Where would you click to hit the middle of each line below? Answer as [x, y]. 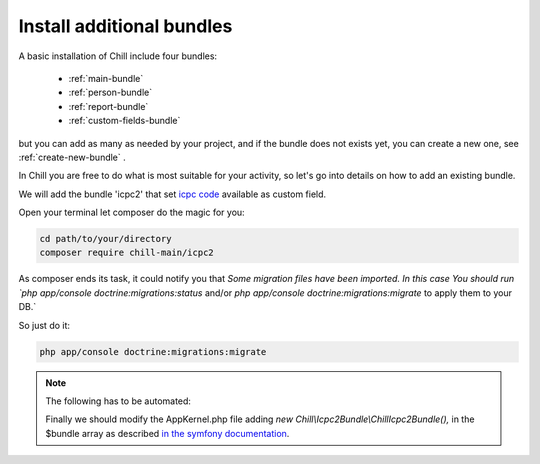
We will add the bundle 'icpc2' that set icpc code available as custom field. [172, 194]
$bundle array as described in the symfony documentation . [167, 433]
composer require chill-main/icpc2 [126, 253]
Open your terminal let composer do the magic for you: [131, 212]
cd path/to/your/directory [105, 239]
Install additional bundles [125, 26]
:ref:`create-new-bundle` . [72, 157]
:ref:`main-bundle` [106, 78]
